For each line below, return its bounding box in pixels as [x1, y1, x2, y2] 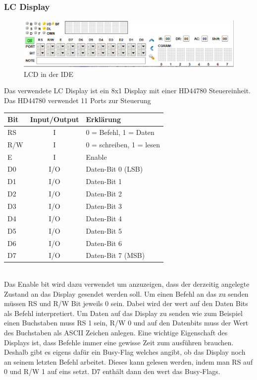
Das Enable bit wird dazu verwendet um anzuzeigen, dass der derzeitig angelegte [4, 279, 250, 289]
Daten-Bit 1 [86, 176, 122, 187]
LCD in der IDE [24, 68, 73, 79]
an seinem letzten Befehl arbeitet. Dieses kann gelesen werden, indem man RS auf [4, 356, 253, 367]
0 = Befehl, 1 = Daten [86, 127, 154, 137]
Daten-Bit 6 [86, 238, 122, 248]
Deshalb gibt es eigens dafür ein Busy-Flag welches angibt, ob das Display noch [4, 347, 246, 357]
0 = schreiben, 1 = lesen [86, 139, 160, 149]
